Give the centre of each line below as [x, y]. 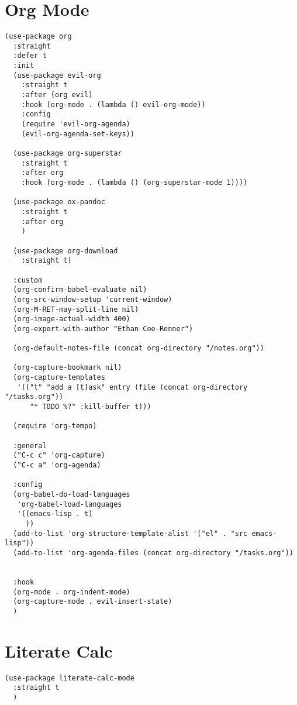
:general [30, 446]
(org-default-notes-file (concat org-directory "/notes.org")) [139, 348]
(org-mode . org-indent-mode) [72, 592]
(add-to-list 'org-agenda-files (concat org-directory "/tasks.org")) [153, 553]
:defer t [30, 56]
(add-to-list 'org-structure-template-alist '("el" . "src [130, 533]
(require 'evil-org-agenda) [76, 124]
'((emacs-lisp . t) [55, 514]
